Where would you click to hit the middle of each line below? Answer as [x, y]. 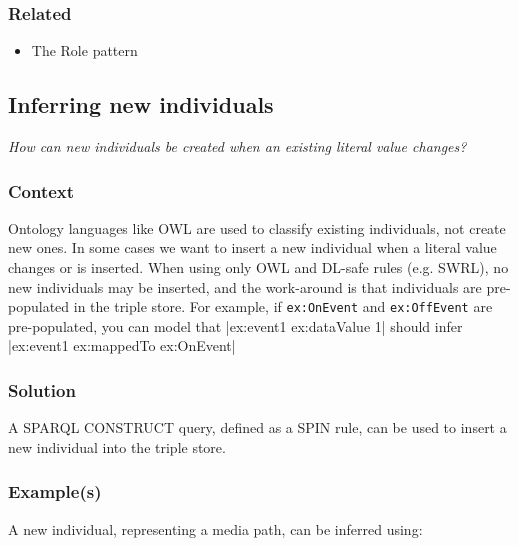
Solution [42, 389]
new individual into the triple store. [117, 446]
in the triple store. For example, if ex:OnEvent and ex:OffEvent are [283, 306]
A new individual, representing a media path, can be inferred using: [215, 528]
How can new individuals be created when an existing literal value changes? [237, 146]
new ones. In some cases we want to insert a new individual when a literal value [252, 247]
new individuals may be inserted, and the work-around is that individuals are [245, 286]
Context [41, 190]
